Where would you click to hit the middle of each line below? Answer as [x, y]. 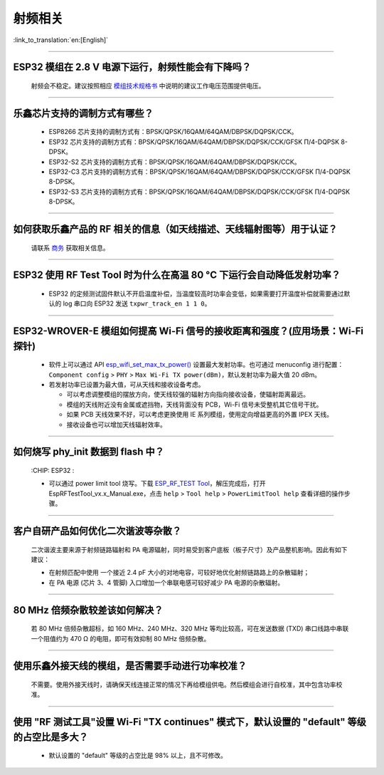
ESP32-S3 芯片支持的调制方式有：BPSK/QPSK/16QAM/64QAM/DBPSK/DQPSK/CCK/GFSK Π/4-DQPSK [199, 192]
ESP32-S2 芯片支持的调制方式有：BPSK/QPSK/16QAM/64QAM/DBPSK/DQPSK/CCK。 [175, 162]
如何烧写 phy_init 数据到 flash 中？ [89, 452]
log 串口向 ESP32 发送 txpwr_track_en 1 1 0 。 [137, 303]
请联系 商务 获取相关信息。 [70, 248]
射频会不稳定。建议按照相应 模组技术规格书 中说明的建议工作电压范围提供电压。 [148, 85]
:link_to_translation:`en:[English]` [61, 40]
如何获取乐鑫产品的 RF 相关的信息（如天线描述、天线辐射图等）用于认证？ [175, 229]
